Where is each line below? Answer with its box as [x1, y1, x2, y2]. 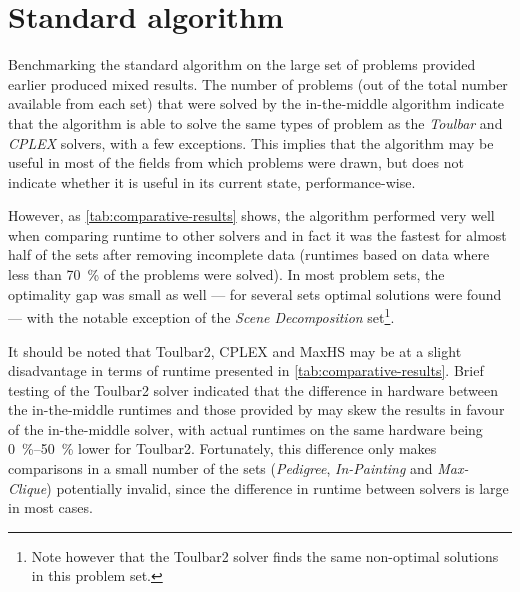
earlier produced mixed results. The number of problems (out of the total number [8, 73, 508, 94]
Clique [8, 477, 47, 498]
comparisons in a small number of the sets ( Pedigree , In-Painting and [8, 458, 433, 479]
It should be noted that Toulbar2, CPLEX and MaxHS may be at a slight [8, 340, 462, 361]
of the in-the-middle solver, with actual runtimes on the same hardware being [8, 418, 483, 439]
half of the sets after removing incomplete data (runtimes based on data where [8, 244, 490, 265]
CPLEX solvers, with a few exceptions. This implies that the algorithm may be [8, 132, 494, 153]
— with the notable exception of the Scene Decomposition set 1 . [8, 304, 395, 327]
